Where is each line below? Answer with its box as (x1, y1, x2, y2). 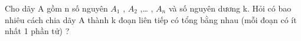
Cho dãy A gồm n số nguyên (5, 2, 108, 14)
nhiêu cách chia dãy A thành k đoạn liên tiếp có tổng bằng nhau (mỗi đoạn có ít (5, 13, 297, 25)
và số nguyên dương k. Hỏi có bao (168, 2, 292, 14)
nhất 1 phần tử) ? (5, 25, 70, 37)
